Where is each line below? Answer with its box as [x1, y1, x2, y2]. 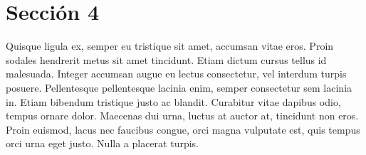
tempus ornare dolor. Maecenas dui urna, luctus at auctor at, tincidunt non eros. [6, 108, 359, 123]
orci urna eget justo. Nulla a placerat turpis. [6, 136, 199, 151]
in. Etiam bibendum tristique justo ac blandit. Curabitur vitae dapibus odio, [6, 94, 341, 109]
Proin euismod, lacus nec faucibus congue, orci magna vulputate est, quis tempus [6, 122, 360, 137]
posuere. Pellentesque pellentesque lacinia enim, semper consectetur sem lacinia [6, 80, 352, 95]
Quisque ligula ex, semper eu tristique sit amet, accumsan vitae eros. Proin [6, 38, 334, 53]
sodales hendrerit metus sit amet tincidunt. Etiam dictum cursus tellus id [6, 52, 327, 67]
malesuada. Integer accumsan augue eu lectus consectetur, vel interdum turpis [6, 66, 347, 81]
